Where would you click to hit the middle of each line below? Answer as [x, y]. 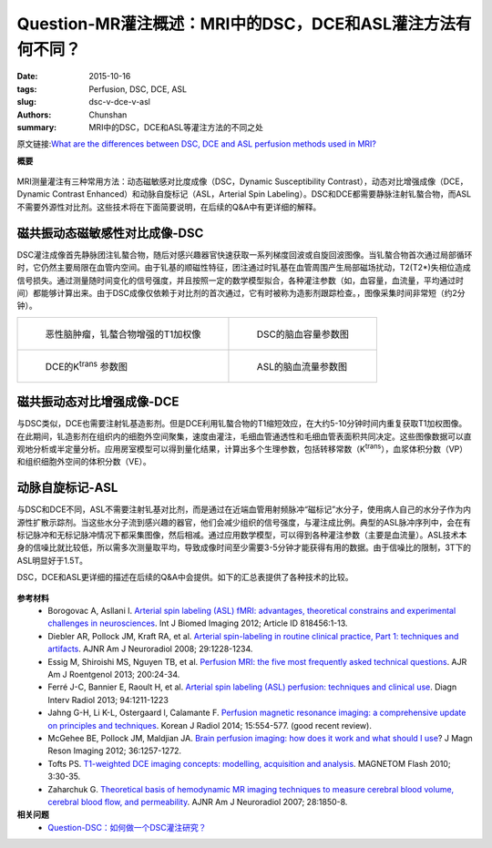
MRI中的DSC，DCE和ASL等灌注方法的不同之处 [176, 127]
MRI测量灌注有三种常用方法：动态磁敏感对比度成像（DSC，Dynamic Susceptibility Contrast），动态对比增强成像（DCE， [242, 181]
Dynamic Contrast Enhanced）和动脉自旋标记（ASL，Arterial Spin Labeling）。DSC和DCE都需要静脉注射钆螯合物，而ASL [244, 194]
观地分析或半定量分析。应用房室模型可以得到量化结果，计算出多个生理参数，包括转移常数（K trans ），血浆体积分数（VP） [242, 448]
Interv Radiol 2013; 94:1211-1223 [108, 700]
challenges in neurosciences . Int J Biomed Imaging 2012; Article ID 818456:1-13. [198, 623]
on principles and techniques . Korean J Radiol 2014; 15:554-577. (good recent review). [210, 725]
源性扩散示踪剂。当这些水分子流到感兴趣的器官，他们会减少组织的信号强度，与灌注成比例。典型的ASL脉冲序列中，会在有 [244, 522]
